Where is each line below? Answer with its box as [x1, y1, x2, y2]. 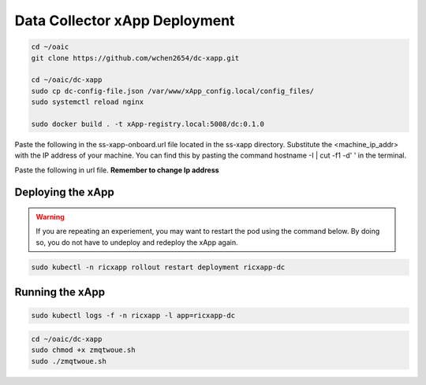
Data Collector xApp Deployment [14, 12, 235, 29]
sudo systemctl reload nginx [31, 98, 144, 106]
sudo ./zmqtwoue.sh [31, 357, 106, 365]
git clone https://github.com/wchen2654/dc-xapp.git [31, 54, 240, 62]
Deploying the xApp [14, 186, 114, 199]
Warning [35, 213, 65, 222]
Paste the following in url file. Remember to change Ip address [14, 165, 220, 175]
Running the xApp [14, 286, 106, 299]
